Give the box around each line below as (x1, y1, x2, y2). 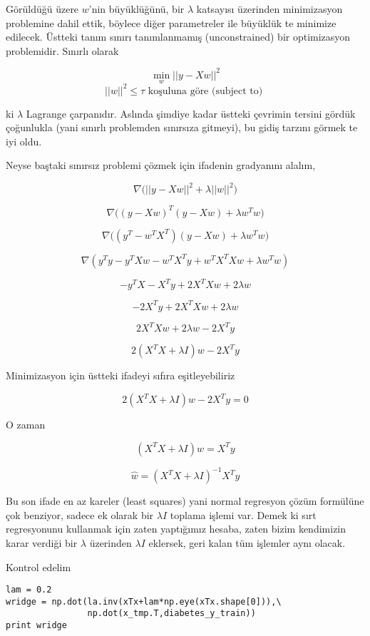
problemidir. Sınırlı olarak (6, 43, 119, 58)
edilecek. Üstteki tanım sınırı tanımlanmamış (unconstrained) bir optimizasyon (6, 29, 351, 44)
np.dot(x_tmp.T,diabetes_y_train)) (87, 608, 256, 619)
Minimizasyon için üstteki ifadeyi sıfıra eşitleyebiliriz (6, 368, 235, 383)
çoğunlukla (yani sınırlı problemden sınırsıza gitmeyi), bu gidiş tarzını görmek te (6, 120, 358, 135)
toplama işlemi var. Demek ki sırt (170, 507, 317, 522)
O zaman (6, 417, 46, 432)
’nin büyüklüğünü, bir (88, 1, 185, 16)
